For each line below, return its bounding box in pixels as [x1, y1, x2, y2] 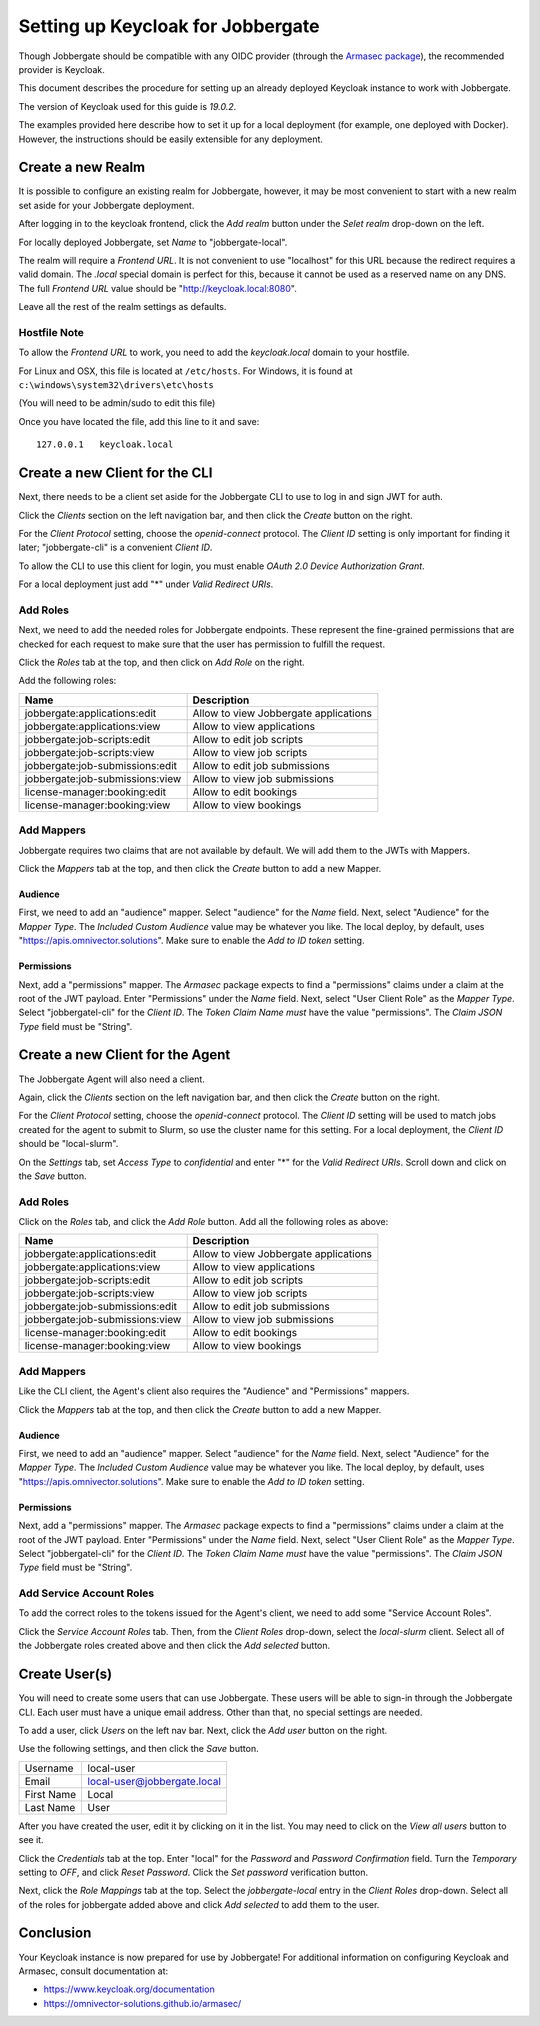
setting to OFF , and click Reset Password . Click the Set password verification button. [18, 1866, 369, 1878]
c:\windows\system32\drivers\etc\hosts [18, 380, 214, 391]
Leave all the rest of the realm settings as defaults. [18, 301, 227, 313]
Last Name [24, 1800, 76, 1814]
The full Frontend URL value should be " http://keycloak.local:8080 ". [18, 282, 297, 294]
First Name [24, 1787, 77, 1801]
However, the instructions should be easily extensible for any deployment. [18, 133, 324, 145]
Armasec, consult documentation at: [18, 1965, 169, 1977]
